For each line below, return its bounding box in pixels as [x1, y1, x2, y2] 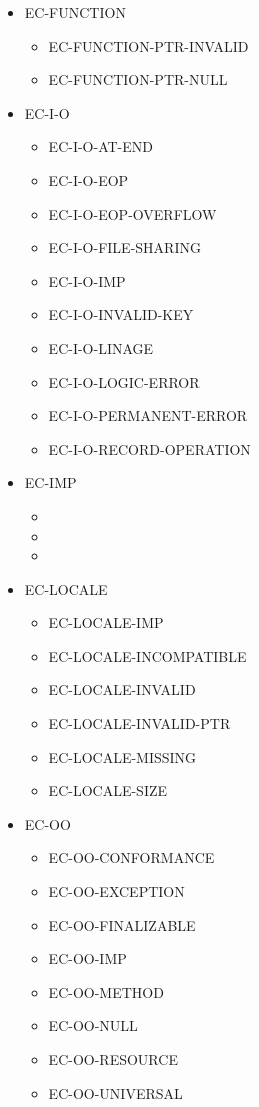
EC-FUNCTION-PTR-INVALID [48, 35, 249, 56]
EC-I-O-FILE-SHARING [48, 237, 201, 258]
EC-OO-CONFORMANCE [48, 847, 215, 868]
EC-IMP [24, 472, 77, 493]
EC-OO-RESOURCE [48, 1049, 178, 1069]
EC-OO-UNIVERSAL [48, 1082, 183, 1103]
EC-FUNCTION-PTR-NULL [48, 69, 228, 90]
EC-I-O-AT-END [48, 136, 154, 157]
